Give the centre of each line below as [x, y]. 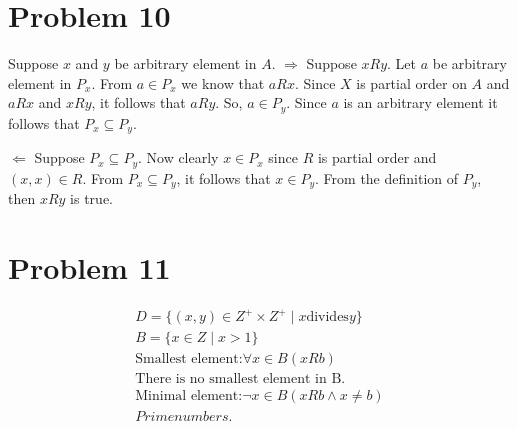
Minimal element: [189, 396]
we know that [223, 82]
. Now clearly [178, 157]
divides [327, 317]
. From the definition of [387, 177]
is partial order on [411, 82]
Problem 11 [89, 266]
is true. [91, 198]
